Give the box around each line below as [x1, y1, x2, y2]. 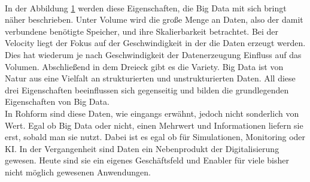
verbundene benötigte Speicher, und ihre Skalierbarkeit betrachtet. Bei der [5, 25, 279, 37]
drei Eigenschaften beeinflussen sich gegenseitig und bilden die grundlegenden [5, 83, 289, 96]
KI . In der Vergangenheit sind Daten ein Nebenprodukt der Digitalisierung [5, 142, 279, 154]
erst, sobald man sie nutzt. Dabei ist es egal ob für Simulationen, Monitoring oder [5, 131, 306, 143]
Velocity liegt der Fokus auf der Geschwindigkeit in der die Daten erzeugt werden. [5, 37, 306, 49]
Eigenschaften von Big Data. [5, 95, 110, 108]
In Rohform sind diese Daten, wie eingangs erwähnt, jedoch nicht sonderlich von [5, 107, 299, 119]
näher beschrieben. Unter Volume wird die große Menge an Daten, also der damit [5, 13, 303, 26]
